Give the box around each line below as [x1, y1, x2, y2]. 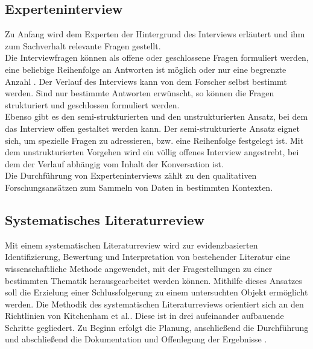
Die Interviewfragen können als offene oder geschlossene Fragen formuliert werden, [5, 51, 309, 64]
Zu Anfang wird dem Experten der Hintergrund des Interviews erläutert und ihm [5, 28, 305, 40]
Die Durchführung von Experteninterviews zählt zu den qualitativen [5, 169, 257, 182]
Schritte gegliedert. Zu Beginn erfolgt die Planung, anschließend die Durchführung [5, 321, 309, 333]
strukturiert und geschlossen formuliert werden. [5, 98, 180, 111]
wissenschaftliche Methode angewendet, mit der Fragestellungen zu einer [5, 262, 273, 274]
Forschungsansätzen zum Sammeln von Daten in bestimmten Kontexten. [5, 181, 273, 193]
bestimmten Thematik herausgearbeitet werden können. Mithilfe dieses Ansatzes [5, 274, 302, 286]
